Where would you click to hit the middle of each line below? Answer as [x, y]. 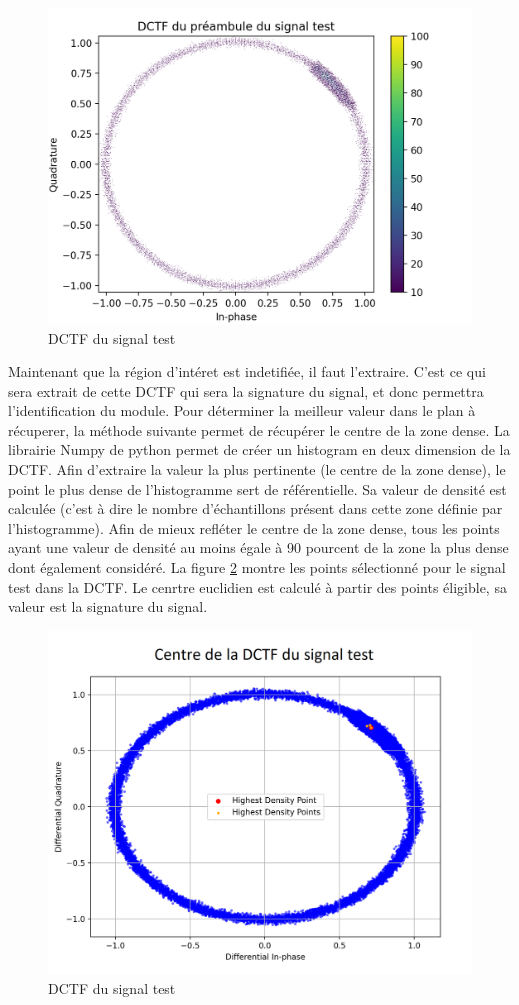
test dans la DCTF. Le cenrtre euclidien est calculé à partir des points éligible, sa [257, 586]
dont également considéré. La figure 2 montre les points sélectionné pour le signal [257, 567]
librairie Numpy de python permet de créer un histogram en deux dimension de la [259, 449]
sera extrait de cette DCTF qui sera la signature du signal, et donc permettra [246, 390]
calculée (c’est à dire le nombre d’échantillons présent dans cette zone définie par [255, 508]
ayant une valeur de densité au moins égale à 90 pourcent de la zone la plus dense [258, 547]
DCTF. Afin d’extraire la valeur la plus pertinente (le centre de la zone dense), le [257, 469]
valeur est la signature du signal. [108, 606]
